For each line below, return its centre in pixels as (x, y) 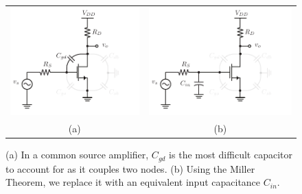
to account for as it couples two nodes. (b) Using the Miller (130, 168)
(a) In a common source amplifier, (77, 155)
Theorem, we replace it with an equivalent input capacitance (133, 182)
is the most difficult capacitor (231, 155)
